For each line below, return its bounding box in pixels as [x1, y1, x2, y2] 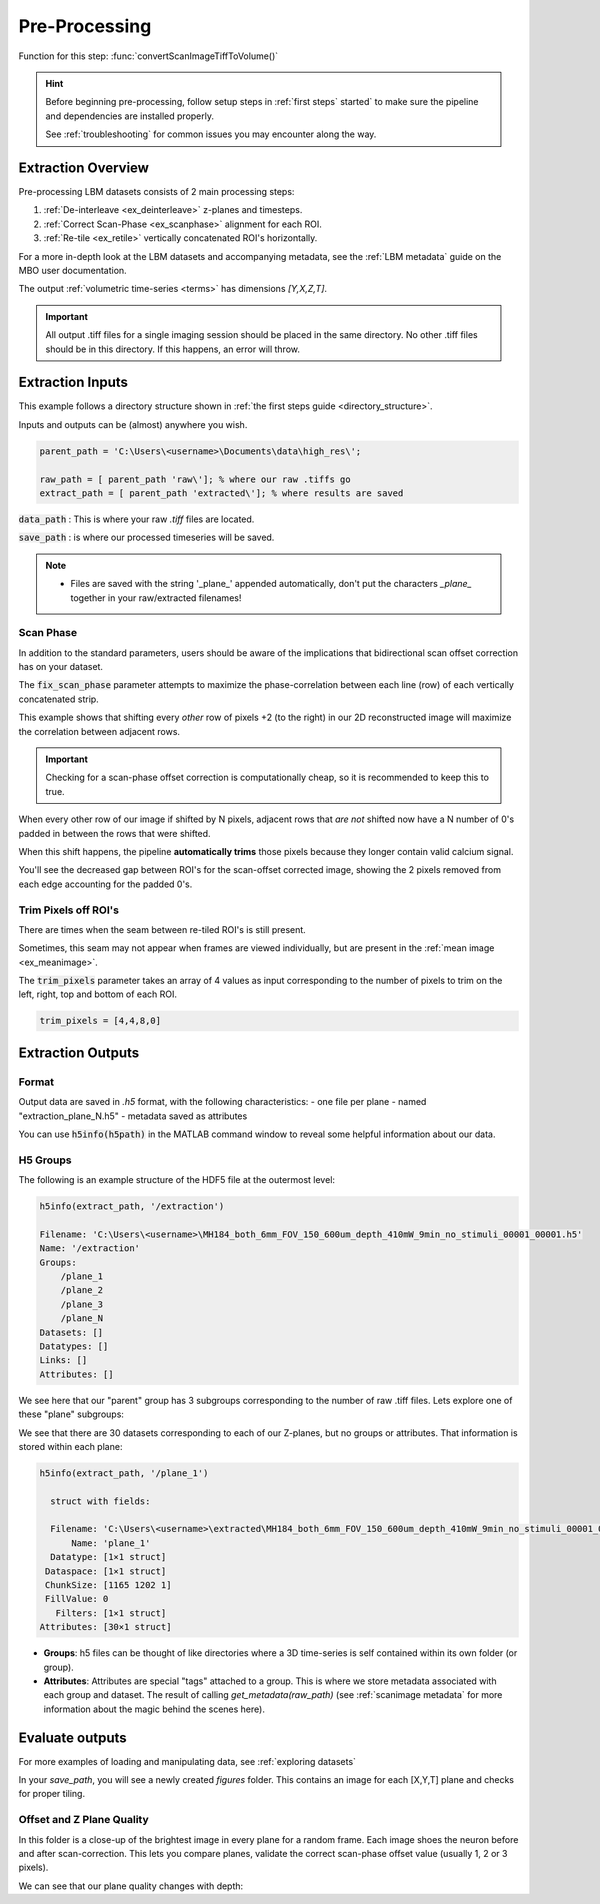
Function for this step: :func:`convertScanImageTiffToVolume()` [18, 50, 279, 62]
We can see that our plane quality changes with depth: [18, 1880, 244, 1892]
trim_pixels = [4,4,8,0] [39, 1015, 162, 1027]
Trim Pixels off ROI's [18, 903, 120, 917]
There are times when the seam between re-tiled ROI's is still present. [18, 923, 307, 935]
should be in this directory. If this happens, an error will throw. [45, 343, 300, 355]
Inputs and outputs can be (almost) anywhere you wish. [18, 418, 248, 430]
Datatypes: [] [39, 1341, 109, 1352]
